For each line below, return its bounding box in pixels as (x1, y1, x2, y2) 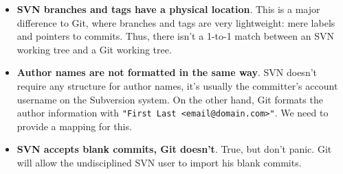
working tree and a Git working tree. (16, 42, 172, 56)
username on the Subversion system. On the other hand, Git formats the (16, 92, 323, 106)
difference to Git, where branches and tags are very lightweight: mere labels (16, 15, 335, 29)
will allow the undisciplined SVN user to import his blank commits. (16, 156, 302, 169)
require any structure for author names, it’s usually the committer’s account (16, 78, 338, 92)
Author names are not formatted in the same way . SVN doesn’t (16, 65, 317, 79)
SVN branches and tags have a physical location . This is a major (16, 2, 320, 16)
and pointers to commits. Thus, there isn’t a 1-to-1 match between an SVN (16, 29, 334, 43)
